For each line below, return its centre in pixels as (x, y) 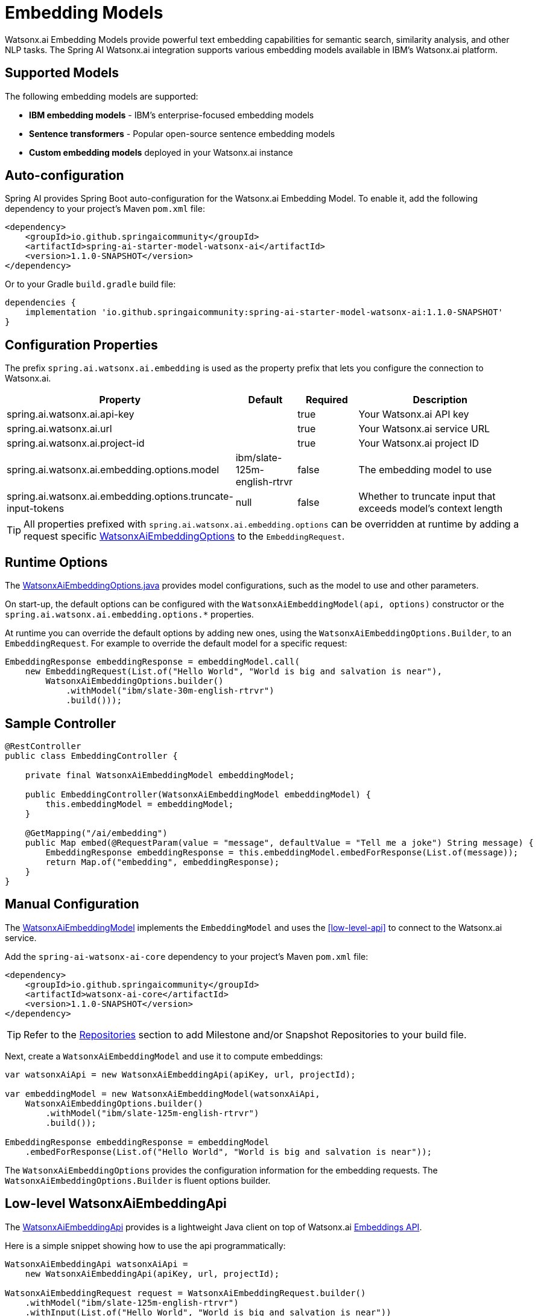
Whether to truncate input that (427, 497)
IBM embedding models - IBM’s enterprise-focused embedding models (172, 115)
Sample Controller (61, 723)
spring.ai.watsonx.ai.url (59, 429)
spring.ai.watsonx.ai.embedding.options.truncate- (120, 497)
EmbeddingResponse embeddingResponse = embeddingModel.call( (152, 662)
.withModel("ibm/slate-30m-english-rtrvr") (170, 691)
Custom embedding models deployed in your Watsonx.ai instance (161, 152)
